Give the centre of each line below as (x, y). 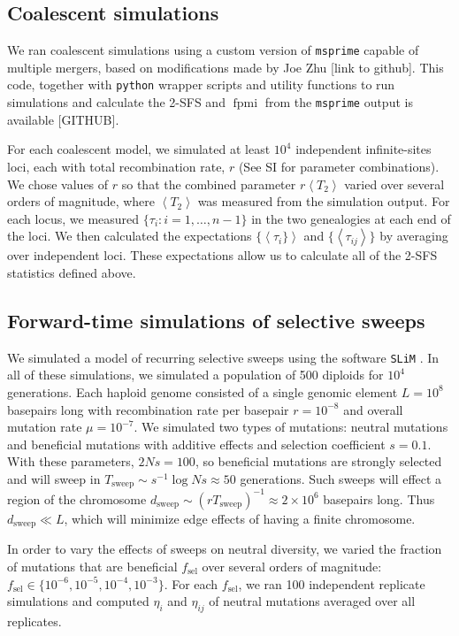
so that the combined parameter (209, 184)
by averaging (414, 236)
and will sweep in (54, 478)
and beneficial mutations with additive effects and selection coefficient (196, 444)
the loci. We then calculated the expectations (130, 236)
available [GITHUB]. (63, 119)
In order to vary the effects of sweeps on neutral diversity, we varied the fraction (225, 549)
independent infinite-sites (363, 149)
